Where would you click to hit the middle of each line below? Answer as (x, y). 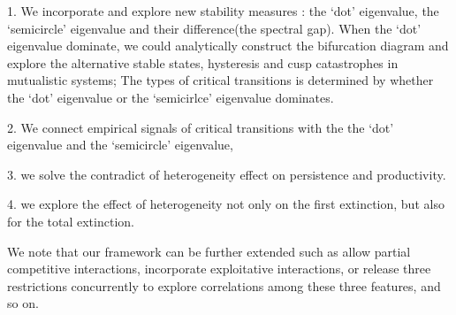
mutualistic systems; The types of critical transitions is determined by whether (220, 80)
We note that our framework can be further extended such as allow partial (209, 251)
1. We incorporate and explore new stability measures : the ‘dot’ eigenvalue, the (223, 11)
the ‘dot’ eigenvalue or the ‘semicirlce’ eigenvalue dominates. (171, 97)
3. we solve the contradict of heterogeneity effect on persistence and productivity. (227, 174)
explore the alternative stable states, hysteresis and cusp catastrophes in (203, 62)
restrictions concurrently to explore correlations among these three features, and (224, 285)
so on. (23, 303)
